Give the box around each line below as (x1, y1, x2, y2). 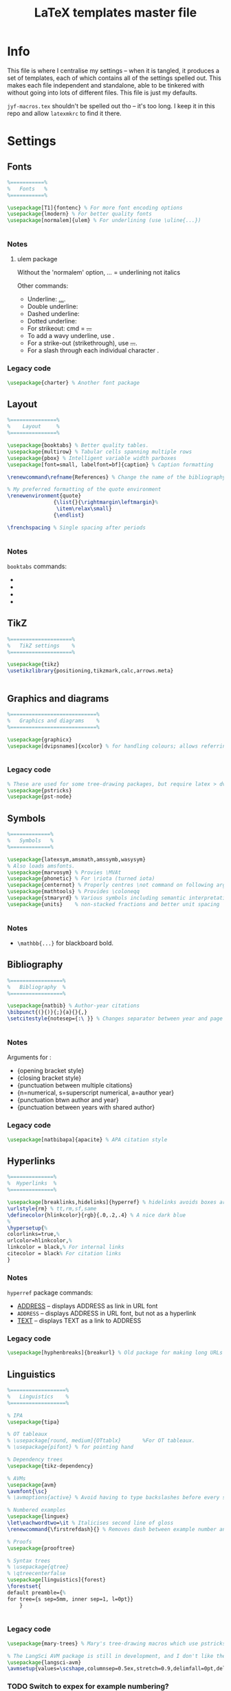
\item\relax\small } (56, 506, 112, 512)
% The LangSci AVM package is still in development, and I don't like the (7, 1652, 226, 1659)
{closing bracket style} (16, 1074, 82, 1082)
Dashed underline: (27, 310, 80, 318)
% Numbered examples (7, 1507, 67, 1514)
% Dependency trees (7, 1457, 63, 1463)
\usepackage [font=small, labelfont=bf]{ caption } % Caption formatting (7, 461, 214, 468)
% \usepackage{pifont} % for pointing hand (7, 1443, 134, 1451)
